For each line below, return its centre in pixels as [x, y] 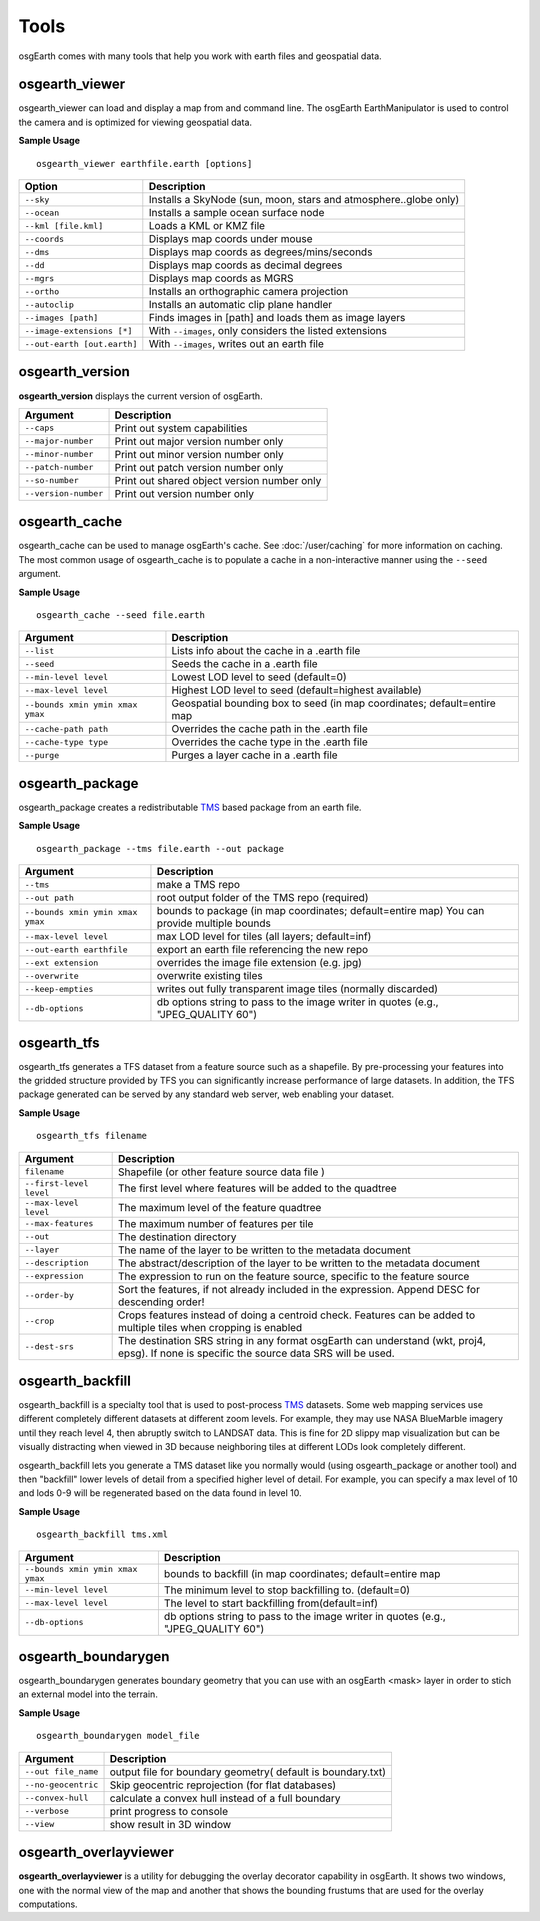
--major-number [59, 441]
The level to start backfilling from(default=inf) [271, 1603]
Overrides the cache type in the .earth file [270, 742]
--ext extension [61, 962]
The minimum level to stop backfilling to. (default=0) [286, 1590]
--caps [39, 428]
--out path [49, 897]
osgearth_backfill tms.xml [102, 1534]
